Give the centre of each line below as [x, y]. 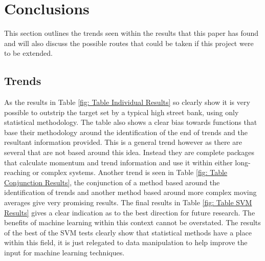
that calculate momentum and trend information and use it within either [118, 162]
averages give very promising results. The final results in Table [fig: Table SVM [128, 202]
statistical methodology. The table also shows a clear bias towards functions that [131, 122]
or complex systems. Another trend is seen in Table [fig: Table [130, 172]
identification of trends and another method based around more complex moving [130, 192]
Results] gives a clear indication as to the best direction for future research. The [130, 212]
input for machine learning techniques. [64, 253]
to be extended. [28, 53]
